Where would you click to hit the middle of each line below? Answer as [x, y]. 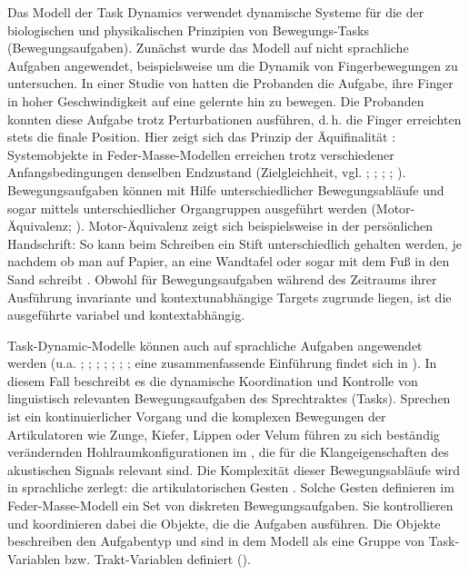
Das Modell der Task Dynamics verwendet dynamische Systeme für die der [216, 12]
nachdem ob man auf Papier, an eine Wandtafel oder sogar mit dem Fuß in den [229, 261]
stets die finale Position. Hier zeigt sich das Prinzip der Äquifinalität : [202, 137]
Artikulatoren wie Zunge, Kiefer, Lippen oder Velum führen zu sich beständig [224, 434]
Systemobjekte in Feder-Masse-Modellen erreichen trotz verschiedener [201, 154]
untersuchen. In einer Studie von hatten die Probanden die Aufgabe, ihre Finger [230, 83]
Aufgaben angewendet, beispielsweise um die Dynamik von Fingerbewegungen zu [233, 65]
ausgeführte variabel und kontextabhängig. [126, 315]
